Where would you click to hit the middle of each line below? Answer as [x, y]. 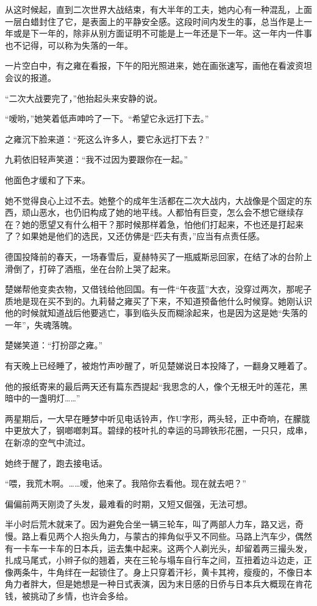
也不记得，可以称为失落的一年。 [69, 45]
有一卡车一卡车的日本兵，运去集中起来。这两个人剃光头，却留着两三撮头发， [158, 548]
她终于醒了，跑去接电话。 [56, 463]
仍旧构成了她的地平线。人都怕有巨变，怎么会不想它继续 [184, 212]
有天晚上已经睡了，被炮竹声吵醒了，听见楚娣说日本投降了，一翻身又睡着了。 [158, 366]
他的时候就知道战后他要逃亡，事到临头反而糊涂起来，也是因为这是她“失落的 [156, 313]
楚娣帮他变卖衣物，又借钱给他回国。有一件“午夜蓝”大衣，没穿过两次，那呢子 [158, 289]
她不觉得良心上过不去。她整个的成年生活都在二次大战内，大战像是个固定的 [154, 200]
